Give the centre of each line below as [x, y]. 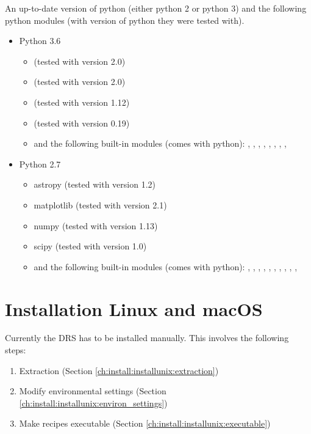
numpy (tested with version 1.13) [96, 225]
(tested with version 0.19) [82, 123]
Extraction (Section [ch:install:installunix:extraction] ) [119, 370]
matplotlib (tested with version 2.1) [100, 204]
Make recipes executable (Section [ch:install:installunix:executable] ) [145, 423]
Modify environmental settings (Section [93, 391]
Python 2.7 [40, 164]
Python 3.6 [40, 41]
